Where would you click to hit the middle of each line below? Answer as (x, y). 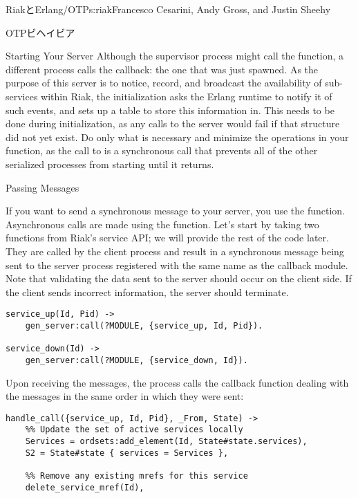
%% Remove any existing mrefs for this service (136, 476)
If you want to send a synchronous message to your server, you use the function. (176, 211)
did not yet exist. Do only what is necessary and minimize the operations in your (177, 137)
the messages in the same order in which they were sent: (125, 396)
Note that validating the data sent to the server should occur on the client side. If (179, 278)
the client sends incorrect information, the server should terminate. (147, 292)
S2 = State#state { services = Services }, (127, 453)
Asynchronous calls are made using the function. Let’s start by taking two (162, 224)
